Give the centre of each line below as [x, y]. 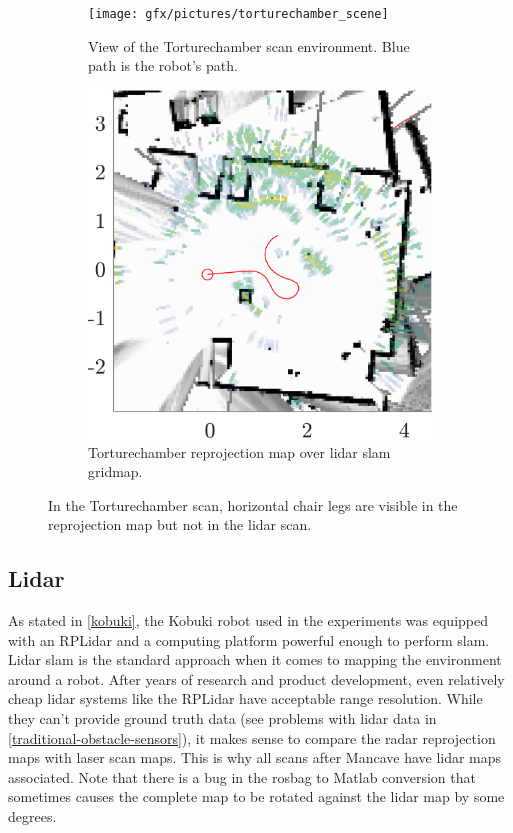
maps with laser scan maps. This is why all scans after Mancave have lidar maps [255, 757]
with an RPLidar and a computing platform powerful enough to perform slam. [249, 639]
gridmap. [115, 471]
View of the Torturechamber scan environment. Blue [249, 45]
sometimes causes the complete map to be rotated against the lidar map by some [256, 796]
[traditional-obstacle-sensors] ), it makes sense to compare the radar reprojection [252, 737]
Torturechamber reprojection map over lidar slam [239, 451]
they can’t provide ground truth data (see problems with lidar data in [222, 718]
